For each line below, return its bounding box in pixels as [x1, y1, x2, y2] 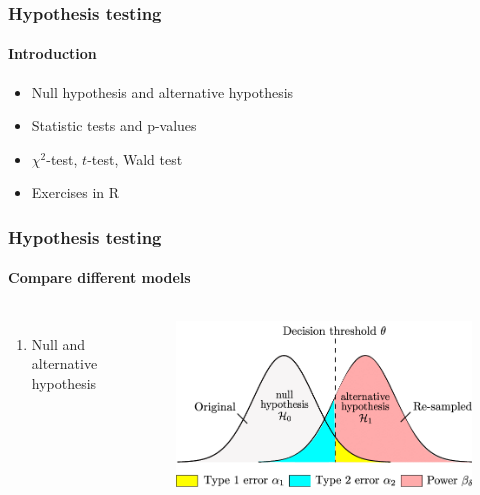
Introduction [8, 43, 97, 64]
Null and [31, 333, 86, 354]
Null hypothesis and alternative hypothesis [31, 81, 294, 102]
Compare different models [8, 267, 191, 288]
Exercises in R [31, 182, 120, 203]
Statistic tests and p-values [31, 115, 197, 136]
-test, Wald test [87, 148, 183, 169]
